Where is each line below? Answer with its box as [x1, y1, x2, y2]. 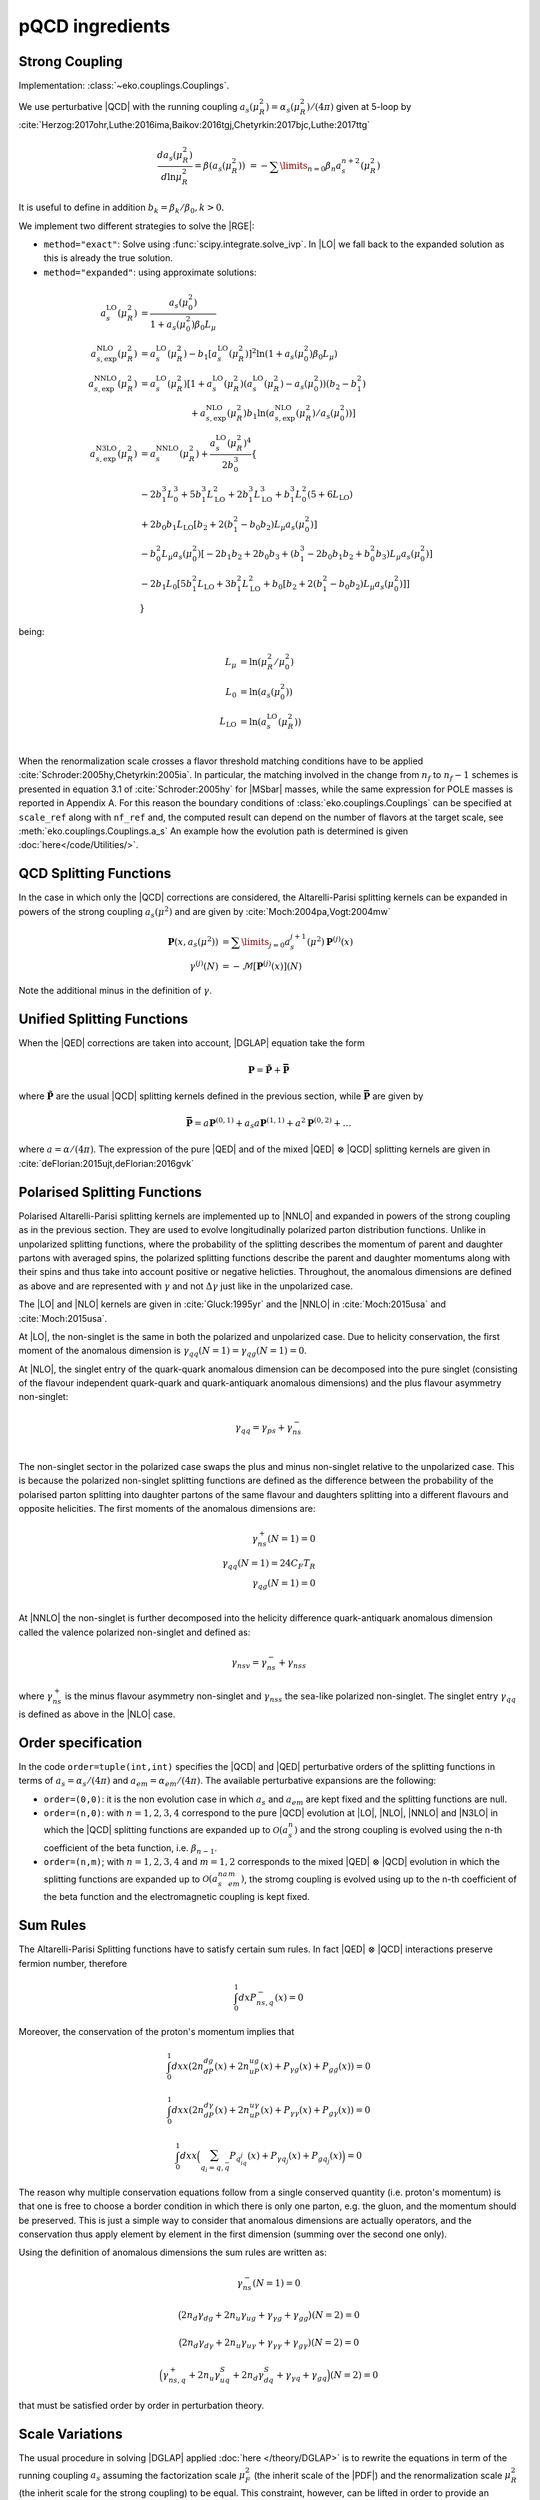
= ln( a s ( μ [240, 686, 281, 700]
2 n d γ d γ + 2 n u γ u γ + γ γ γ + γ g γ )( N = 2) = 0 [181, 2337, 360, 2351]
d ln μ [161, 171, 183, 182]
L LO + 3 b [197, 578, 237, 592]
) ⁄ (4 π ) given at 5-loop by [306, 101, 412, 113]
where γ [18, 1690, 54, 1702]
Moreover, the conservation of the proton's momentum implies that [18, 2026, 295, 2038]
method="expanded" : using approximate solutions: [43, 266, 257, 278]
